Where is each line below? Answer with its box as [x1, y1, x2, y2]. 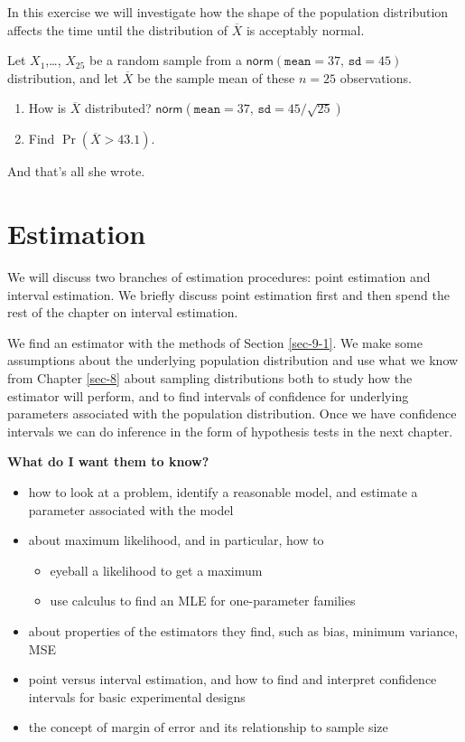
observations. [339, 68, 412, 87]
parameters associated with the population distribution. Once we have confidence [7, 404, 457, 423]
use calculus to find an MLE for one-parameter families [50, 591, 356, 610]
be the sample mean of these [136, 68, 295, 87]
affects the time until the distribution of [7, 20, 228, 39]
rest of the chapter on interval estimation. [7, 303, 238, 322]
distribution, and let [7, 68, 119, 87]
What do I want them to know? [7, 452, 209, 471]
